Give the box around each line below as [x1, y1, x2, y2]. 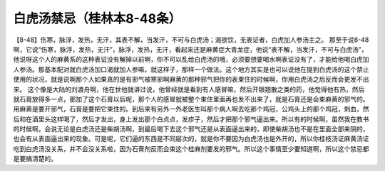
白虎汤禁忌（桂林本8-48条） [13, 11, 182, 26]
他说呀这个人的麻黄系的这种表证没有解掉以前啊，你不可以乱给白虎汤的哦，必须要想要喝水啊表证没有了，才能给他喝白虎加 [13, 55, 369, 64]
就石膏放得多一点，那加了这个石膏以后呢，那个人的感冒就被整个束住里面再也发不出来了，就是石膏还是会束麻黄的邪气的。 [13, 94, 369, 103]
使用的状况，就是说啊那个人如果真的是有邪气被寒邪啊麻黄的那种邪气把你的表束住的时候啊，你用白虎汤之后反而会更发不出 [13, 75, 369, 84]
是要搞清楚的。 [13, 155, 57, 163]
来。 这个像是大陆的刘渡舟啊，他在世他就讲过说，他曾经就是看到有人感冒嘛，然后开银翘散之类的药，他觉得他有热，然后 [13, 85, 365, 94]
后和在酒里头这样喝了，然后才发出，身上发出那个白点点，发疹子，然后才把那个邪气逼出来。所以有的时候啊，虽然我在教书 [13, 114, 369, 123]
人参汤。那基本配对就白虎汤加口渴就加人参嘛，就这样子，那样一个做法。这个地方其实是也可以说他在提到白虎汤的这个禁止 [13, 65, 369, 74]
